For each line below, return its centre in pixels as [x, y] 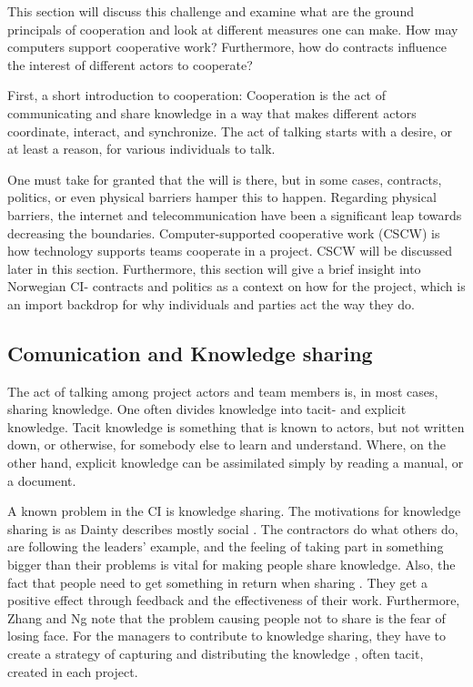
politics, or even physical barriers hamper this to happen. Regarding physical [222, 197]
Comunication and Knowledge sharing [190, 353]
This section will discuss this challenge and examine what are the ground [211, 11]
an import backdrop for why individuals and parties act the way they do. [211, 303]
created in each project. [73, 671]
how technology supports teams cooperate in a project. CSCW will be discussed [230, 251]
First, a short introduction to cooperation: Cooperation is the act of [196, 95]
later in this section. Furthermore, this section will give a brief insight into [214, 268]
